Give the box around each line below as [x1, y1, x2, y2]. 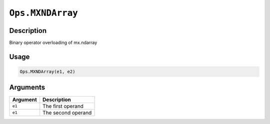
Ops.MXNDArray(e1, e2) [19, 69, 75, 75]
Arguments [9, 83, 45, 92]
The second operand [42, 109, 92, 116]
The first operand [42, 103, 83, 110]
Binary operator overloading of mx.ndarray [9, 40, 97, 46]
